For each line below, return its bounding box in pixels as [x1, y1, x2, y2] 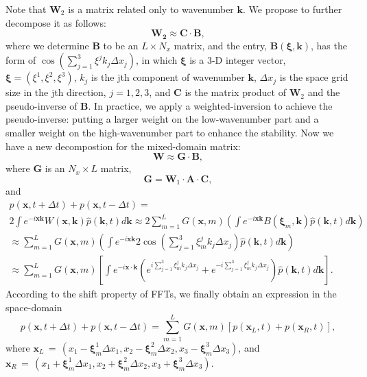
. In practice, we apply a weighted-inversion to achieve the [88, 98, 333, 112]
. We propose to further [243, 2, 342, 16]
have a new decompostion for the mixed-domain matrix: [5, 138, 241, 153]
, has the [310, 38, 347, 52]
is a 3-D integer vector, [189, 53, 286, 67]
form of [5, 53, 36, 67]
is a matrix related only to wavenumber [68, 2, 234, 16]
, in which [135, 53, 178, 67]
